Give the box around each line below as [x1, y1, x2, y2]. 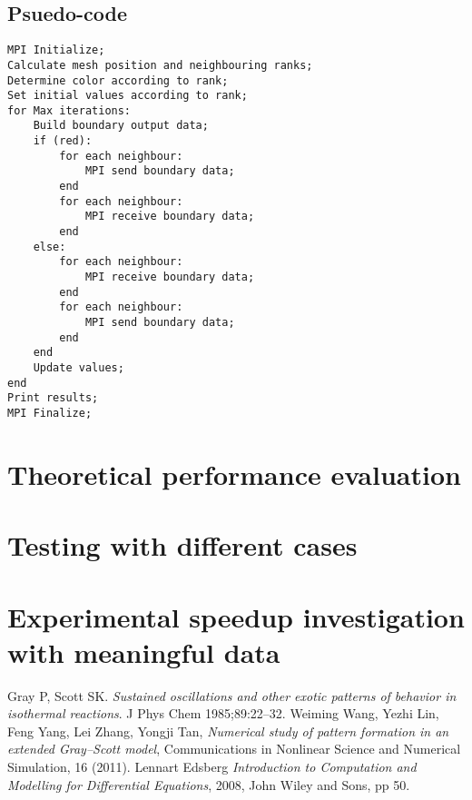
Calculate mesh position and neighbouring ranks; [7, 58, 313, 72]
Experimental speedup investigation [7, 598, 465, 635]
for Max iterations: [7, 104, 132, 117]
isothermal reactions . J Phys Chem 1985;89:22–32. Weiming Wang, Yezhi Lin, [7, 704, 439, 723]
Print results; [7, 391, 99, 405]
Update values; [33, 360, 124, 374]
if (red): [33, 134, 93, 148]
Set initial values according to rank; [7, 89, 248, 103]
